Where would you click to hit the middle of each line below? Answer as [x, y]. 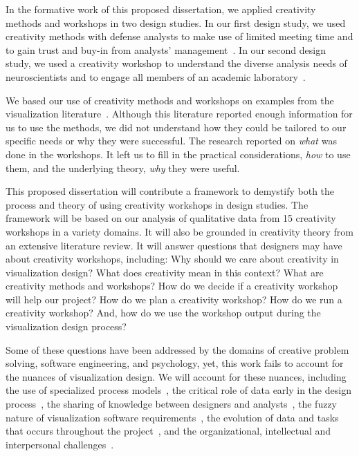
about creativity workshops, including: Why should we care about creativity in [172, 259]
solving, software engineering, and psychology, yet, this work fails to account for [175, 363]
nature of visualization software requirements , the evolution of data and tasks [172, 417]
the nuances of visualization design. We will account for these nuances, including [176, 376]
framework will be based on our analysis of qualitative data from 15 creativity [171, 218]
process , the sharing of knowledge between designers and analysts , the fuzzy [171, 404]
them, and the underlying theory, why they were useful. [123, 168]
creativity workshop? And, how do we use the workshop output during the [163, 313]
